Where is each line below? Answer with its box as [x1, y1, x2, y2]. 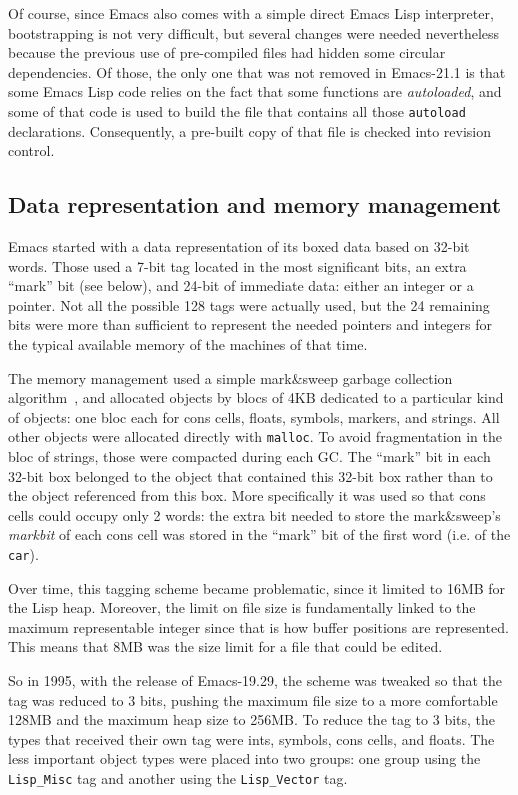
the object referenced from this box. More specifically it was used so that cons [8, 485, 486, 506]
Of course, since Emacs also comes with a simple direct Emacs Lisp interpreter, [8, 3, 494, 23]
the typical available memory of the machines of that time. [8, 333, 368, 354]
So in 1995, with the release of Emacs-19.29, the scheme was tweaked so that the [8, 670, 503, 691]
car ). [8, 543, 39, 564]
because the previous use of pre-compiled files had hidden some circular [8, 42, 446, 63]
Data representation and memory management [8, 189, 502, 220]
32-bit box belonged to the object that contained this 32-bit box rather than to [8, 465, 493, 486]
